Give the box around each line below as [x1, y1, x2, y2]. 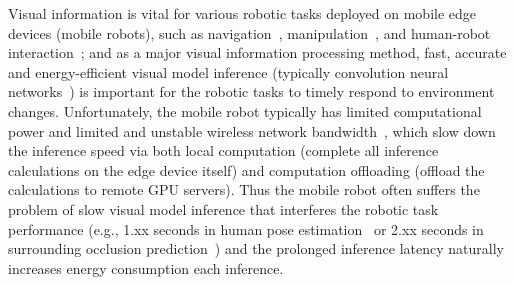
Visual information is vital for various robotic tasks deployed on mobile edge [8, 3, 477, 23]
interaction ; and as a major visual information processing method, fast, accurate [8, 42, 507, 63]
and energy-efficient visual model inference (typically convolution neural [8, 61, 449, 82]
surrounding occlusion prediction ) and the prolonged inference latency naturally [8, 238, 504, 259]
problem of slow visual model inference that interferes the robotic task [8, 198, 439, 219]
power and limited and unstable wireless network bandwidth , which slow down [8, 120, 496, 141]
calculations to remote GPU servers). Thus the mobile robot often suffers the [8, 179, 480, 200]
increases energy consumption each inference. [8, 257, 284, 278]
